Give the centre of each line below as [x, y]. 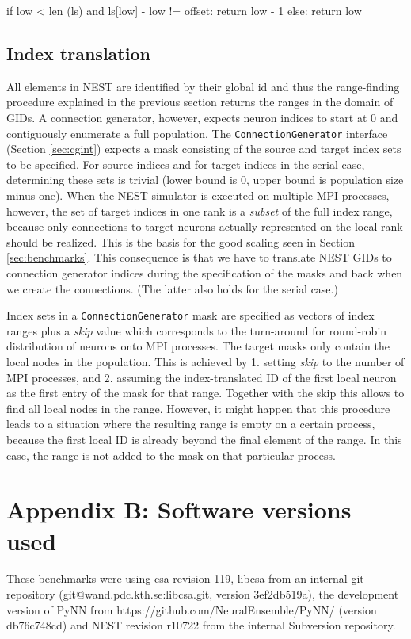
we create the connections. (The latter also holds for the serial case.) [172, 288]
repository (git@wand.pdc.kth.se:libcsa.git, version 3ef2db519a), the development [203, 594]
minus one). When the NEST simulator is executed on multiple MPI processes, [198, 195]
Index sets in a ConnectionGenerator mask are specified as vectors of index [190, 315]
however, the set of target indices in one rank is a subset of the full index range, [200, 210]
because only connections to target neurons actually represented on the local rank [205, 226]
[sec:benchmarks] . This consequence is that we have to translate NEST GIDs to [199, 257]
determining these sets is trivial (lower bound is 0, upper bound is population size [205, 180]
